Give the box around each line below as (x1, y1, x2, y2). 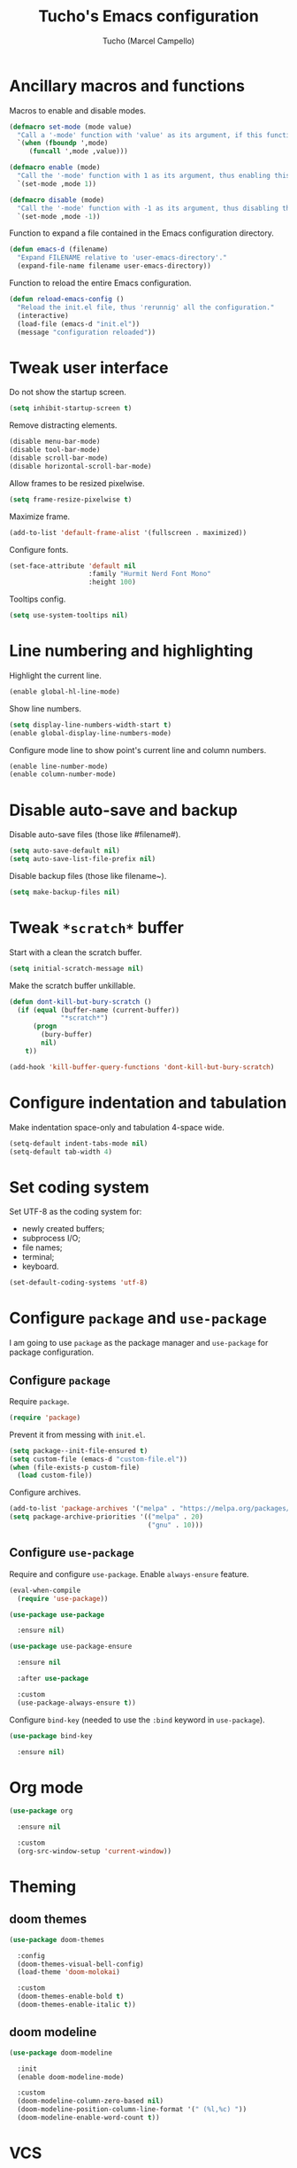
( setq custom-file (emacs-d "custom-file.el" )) (9, 1455, 188, 1464)
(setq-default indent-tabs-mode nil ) (9, 1138, 148, 1148)
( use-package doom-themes (9, 1935, 104, 1944)
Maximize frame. (9, 511, 71, 522)
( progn (32, 1022, 57, 1031)
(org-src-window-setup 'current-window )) (17, 1846, 172, 1855)
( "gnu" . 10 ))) (147, 1521, 203, 1530)
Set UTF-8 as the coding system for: (9, 1207, 142, 1217)
